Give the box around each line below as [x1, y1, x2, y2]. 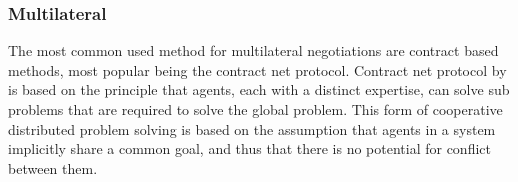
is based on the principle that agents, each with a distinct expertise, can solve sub [8, 79, 510, 100]
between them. [8, 157, 98, 178]
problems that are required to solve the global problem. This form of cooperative [8, 99, 503, 119]
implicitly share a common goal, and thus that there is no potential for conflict [8, 138, 491, 159]
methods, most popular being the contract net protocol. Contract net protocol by [8, 59, 507, 80]
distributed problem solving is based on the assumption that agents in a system [8, 118, 496, 139]
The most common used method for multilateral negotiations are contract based [8, 40, 499, 61]
